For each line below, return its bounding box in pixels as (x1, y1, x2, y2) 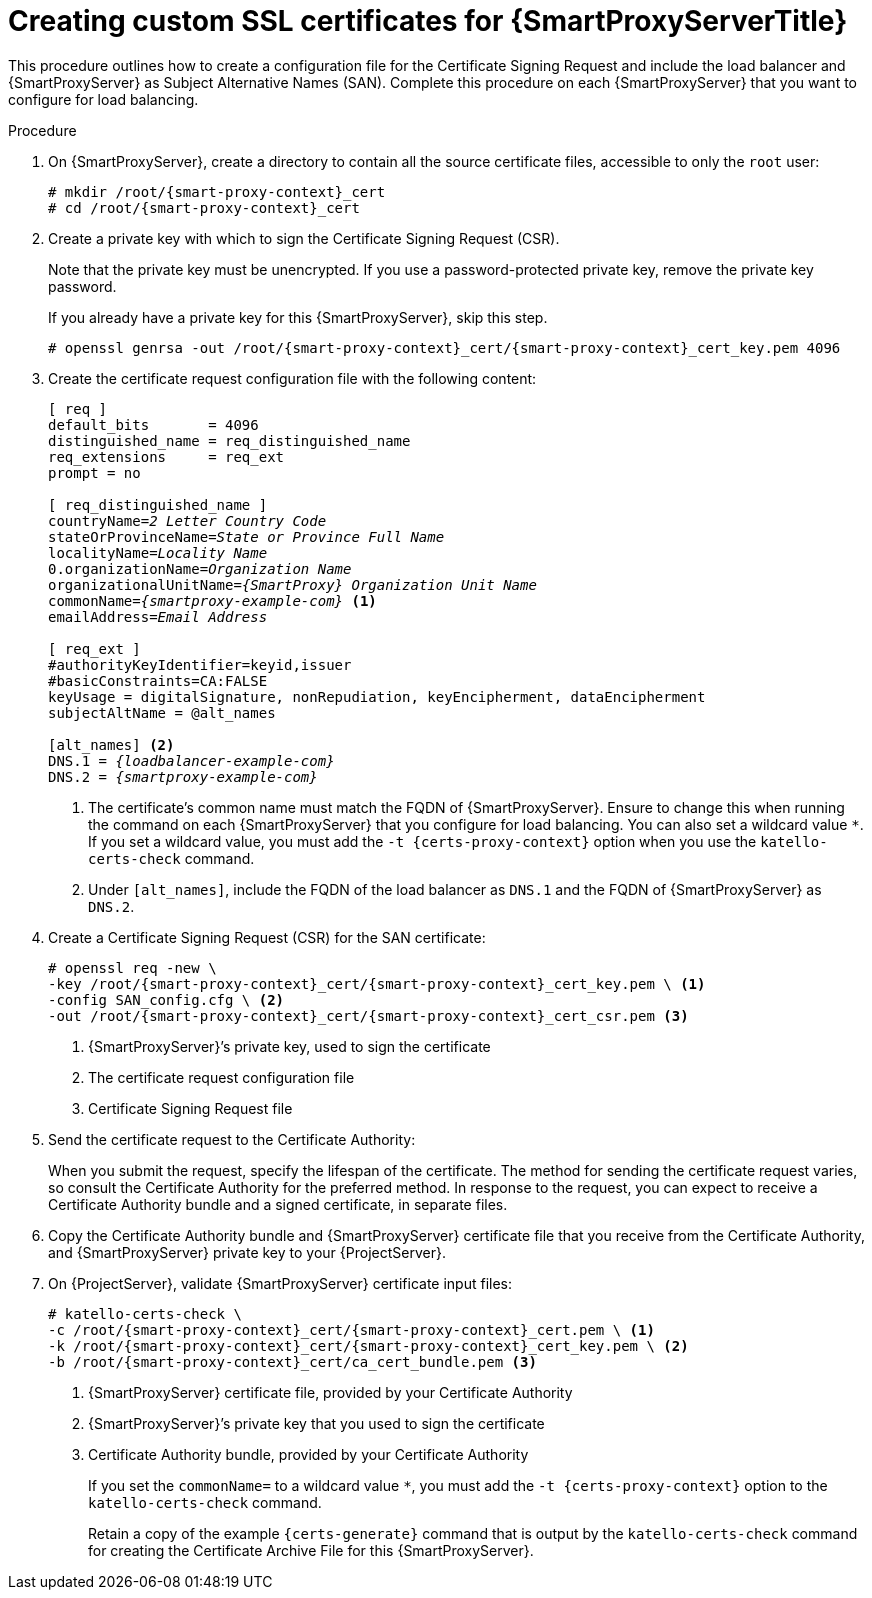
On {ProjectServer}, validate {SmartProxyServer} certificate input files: (48, 1274, 512, 1292)
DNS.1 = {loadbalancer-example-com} (48, 752, 335, 769)
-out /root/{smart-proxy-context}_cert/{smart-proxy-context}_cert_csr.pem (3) (48, 1007, 689, 1024)
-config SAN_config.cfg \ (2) (48, 991, 285, 1008)
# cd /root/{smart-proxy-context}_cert (48, 199, 360, 216)
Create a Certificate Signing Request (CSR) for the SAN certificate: (48, 928, 486, 946)
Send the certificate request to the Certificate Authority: (48, 1130, 416, 1148)
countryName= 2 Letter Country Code (48, 512, 327, 529)
